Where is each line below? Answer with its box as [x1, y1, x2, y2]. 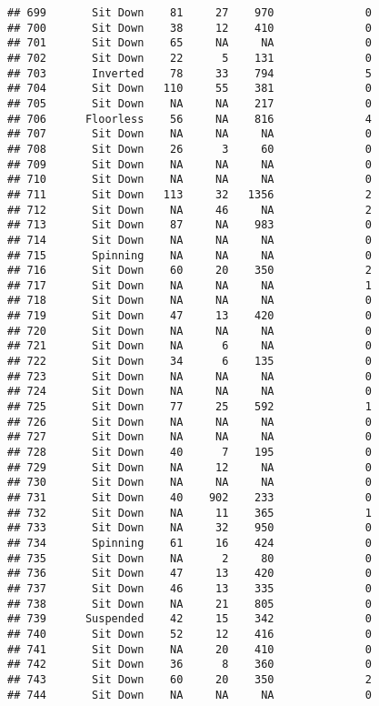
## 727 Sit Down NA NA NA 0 [7, 430, 372, 444]
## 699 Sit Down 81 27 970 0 [7, 6, 372, 19]
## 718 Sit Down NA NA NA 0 [7, 294, 372, 308]
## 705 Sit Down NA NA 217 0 [7, 96, 372, 110]
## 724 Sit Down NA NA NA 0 [7, 385, 372, 398]
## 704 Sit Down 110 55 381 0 [7, 82, 372, 96]
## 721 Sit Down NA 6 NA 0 [7, 339, 372, 353]
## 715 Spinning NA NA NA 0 [7, 248, 372, 262]
